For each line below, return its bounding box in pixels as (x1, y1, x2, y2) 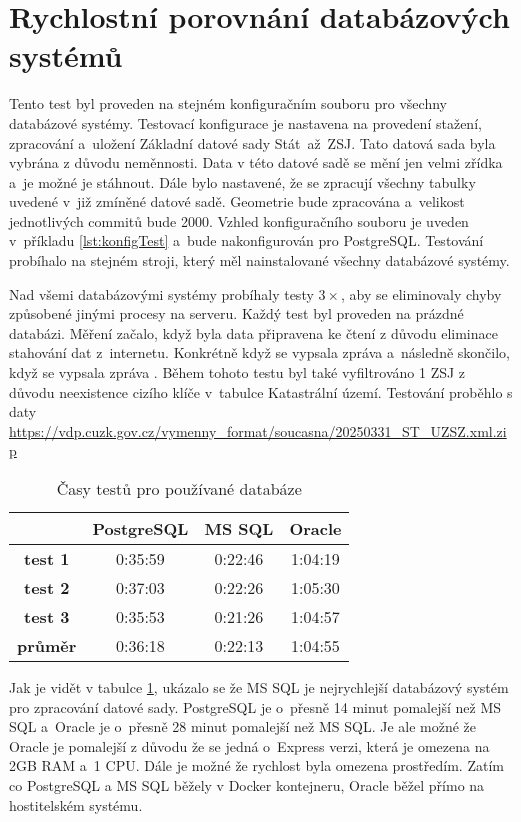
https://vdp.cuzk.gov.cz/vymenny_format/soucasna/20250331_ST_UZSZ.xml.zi (9, 420, 507, 441)
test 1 (24, 547, 70, 570)
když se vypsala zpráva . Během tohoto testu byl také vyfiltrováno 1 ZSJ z (9, 362, 466, 383)
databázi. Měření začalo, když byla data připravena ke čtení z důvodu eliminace (9, 322, 498, 343)
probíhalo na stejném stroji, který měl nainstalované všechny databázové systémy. (9, 250, 510, 271)
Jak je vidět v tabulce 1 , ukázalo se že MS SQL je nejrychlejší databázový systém (9, 677, 509, 697)
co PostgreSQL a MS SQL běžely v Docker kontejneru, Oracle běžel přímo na (9, 774, 485, 795)
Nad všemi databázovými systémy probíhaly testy (9, 283, 314, 304)
